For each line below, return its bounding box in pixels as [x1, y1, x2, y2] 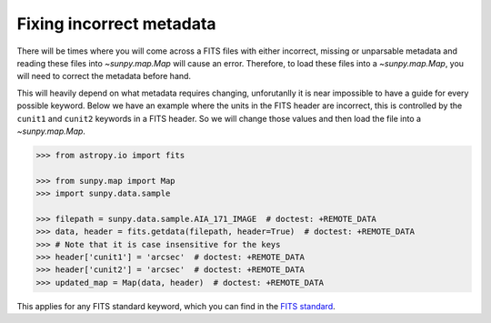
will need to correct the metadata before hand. [16, 71, 191, 82]
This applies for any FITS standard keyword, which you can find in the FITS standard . [16, 300, 336, 311]
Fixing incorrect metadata [16, 14, 217, 34]
